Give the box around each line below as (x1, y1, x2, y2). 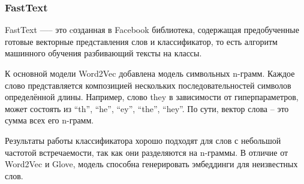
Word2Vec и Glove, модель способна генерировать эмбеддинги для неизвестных (5, 158, 298, 170)
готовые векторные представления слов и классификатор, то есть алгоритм (5, 35, 278, 47)
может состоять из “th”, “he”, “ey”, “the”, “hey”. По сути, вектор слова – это (5, 102, 289, 114)
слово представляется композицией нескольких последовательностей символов (5, 79, 291, 91)
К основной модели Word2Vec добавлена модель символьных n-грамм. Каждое (5, 67, 295, 79)
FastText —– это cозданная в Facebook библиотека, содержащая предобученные (5, 23, 299, 36)
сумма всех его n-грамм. (5, 114, 94, 126)
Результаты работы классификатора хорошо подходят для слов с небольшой (5, 134, 281, 146)
